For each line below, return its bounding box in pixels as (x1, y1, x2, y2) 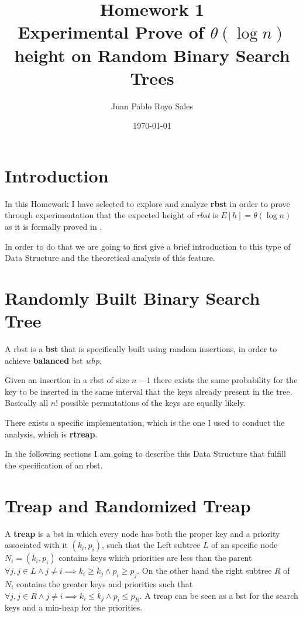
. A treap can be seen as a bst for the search (139, 589, 298, 601)
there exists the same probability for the (153, 374, 298, 386)
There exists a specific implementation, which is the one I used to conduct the (5, 416, 285, 429)
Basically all (5, 397, 49, 409)
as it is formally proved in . (5, 220, 102, 232)
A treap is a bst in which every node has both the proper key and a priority (5, 527, 280, 539)
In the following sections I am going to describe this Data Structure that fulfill (5, 447, 286, 460)
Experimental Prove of (18, 20, 204, 44)
